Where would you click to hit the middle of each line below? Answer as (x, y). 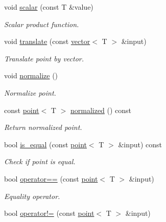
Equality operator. (32, 196)
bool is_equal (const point (45, 144)
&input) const (140, 144)
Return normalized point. (43, 127)
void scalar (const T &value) (49, 7)
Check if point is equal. (40, 161)
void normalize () (31, 75)
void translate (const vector (47, 41)
